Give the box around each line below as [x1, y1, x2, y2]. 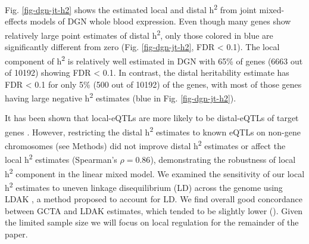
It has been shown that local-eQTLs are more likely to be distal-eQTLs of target [5, 112, 299, 124]
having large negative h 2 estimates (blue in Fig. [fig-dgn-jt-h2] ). [5, 90, 236, 104]
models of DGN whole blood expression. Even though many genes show [30, 15, 291, 27]
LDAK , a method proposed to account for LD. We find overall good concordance [5, 193, 302, 205]
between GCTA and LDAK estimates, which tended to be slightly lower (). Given [5, 204, 303, 217]
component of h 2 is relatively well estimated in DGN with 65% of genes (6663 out [5, 52, 303, 67]
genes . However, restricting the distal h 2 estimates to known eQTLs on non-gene [5, 123, 301, 138]
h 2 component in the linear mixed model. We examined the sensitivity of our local [5, 165, 305, 180]
